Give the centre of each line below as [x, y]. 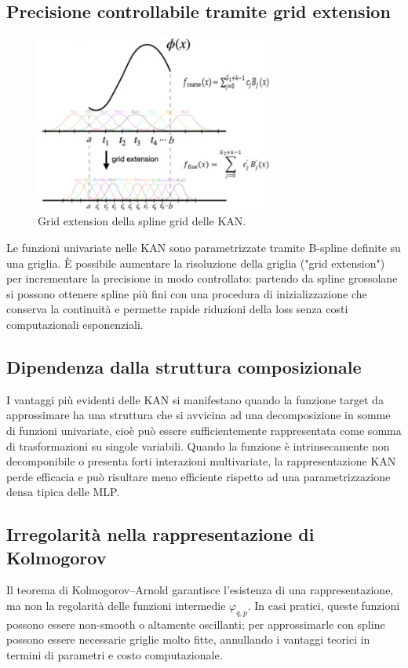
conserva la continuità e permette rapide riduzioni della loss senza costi [177, 309]
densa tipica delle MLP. [63, 492]
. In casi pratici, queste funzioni [324, 606]
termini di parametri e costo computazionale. [115, 655]
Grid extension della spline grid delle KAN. [142, 221]
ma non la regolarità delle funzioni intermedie [116, 606]
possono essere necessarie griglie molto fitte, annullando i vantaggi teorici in [188, 639]
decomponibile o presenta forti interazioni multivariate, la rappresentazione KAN [201, 461]
